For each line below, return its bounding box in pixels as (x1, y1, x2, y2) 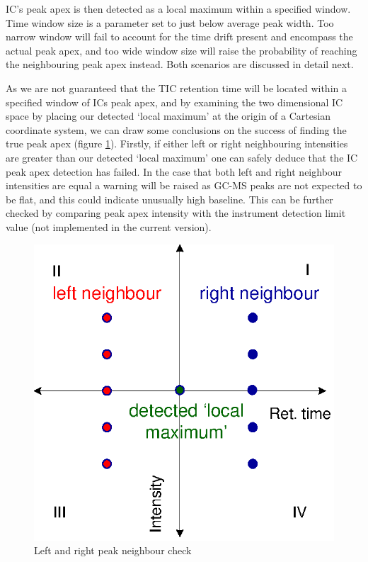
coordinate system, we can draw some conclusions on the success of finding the (6, 122, 347, 137)
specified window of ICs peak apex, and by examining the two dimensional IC (6, 94, 343, 109)
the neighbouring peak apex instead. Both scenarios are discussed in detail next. (6, 57, 354, 72)
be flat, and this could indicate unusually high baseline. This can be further (6, 191, 333, 206)
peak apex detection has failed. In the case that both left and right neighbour (6, 164, 343, 179)
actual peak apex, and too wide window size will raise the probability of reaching (6, 43, 357, 57)
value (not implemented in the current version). (6, 219, 212, 234)
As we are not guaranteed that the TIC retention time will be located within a (6, 80, 347, 95)
